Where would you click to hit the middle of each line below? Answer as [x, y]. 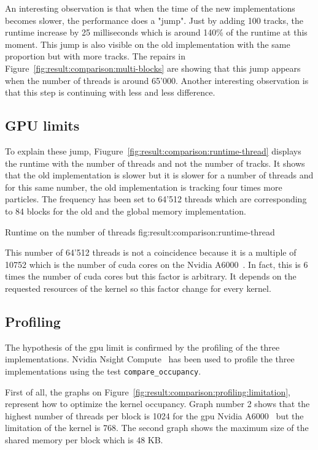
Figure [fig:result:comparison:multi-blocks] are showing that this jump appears [153, 68]
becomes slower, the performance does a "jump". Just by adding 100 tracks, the [154, 20]
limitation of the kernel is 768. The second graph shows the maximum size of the [157, 428]
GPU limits [42, 125]
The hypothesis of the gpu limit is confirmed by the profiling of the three [142, 347]
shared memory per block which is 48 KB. [84, 439]
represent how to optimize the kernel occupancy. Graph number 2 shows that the [157, 404]
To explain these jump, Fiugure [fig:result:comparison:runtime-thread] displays [153, 151]
